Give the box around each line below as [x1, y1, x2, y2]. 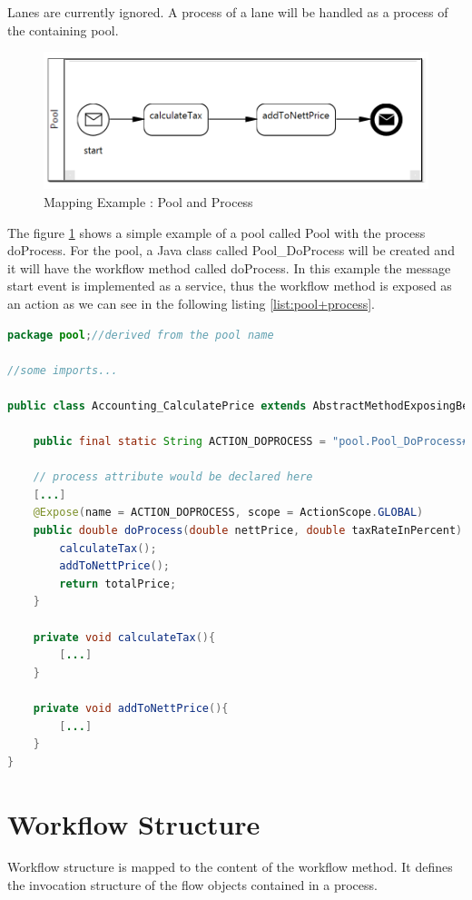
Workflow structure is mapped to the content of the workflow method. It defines [7, 857, 453, 876]
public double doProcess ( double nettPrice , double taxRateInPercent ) [33, 524, 463, 538]
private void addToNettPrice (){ [33, 701, 229, 715]
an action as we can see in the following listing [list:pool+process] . [7, 293, 375, 312]
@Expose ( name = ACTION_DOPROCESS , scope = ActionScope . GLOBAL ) [33, 506, 424, 519]
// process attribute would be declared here [33, 470, 313, 484]
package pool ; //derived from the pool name [7, 328, 274, 341]
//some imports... [7, 363, 118, 377]
